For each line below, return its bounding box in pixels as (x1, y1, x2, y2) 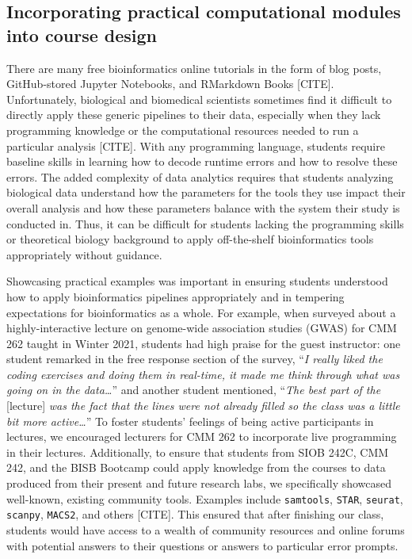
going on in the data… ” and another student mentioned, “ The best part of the (6, 381, 381, 398)
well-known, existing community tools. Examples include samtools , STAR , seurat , (6, 490, 403, 507)
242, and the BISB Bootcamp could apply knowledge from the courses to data (6, 459, 386, 476)
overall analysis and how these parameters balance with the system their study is (6, 199, 400, 216)
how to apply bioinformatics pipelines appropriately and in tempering (6, 288, 345, 304)
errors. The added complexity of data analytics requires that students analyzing (6, 168, 394, 185)
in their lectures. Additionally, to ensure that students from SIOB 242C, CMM (6, 443, 389, 460)
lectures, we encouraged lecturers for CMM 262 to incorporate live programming (6, 428, 397, 445)
